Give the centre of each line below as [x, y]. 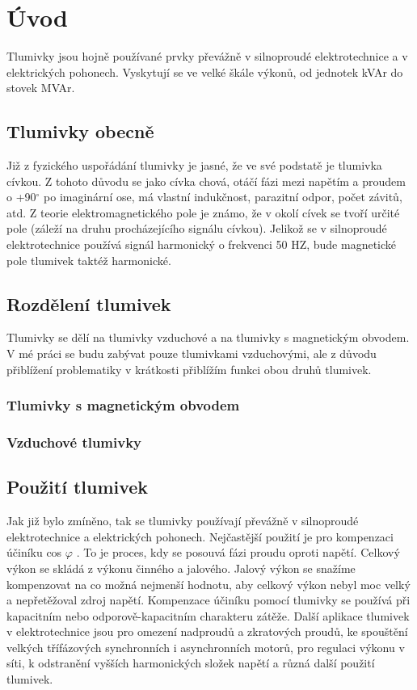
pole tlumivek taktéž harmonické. [89, 260]
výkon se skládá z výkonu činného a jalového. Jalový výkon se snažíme [181, 568]
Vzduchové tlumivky [74, 442]
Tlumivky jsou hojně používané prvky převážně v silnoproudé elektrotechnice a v [207, 56]
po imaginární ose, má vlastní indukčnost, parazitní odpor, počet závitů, [223, 197]
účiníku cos [34, 552]
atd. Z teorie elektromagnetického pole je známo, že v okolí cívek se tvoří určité [203, 212]
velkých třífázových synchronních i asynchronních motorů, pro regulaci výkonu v [206, 647]
